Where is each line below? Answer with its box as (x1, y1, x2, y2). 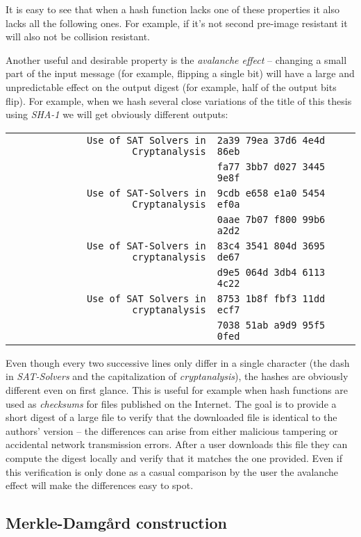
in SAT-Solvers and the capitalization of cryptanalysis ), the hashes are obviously (6, 369, 349, 383)
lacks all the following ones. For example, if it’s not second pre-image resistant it (6, 15, 348, 30)
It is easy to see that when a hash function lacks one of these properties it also (6, 2, 339, 16)
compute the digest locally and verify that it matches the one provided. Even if (6, 450, 342, 465)
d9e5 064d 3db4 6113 (217, 266, 326, 278)
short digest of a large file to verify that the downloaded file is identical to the (6, 410, 337, 424)
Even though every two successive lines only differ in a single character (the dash (6, 355, 350, 370)
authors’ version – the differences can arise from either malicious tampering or (6, 423, 338, 438)
